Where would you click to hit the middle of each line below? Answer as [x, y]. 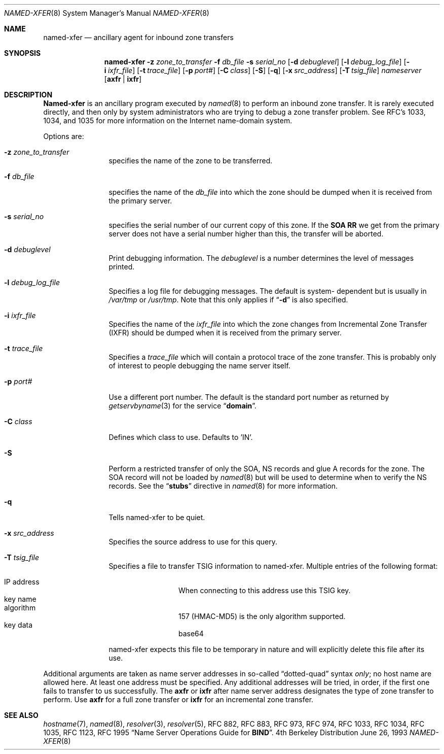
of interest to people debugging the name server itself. [199, 366]
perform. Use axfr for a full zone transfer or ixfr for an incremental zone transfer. [178, 699]
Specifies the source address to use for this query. [193, 542]
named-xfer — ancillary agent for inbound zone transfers [138, 37]
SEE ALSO [21, 715]
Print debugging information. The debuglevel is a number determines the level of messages [261, 258]
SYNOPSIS [23, 53]
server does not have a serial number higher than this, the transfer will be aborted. [246, 234]
